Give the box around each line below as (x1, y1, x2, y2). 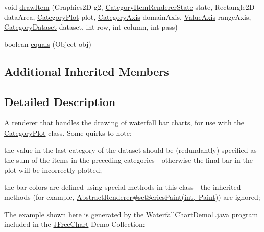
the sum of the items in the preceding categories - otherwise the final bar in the (4, 154, 253, 165)
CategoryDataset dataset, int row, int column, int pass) (4, 21, 178, 32)
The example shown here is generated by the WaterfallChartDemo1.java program (4, 209, 258, 219)
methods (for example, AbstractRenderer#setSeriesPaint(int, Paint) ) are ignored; (4, 191, 260, 202)
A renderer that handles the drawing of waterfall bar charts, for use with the (4, 117, 244, 128)
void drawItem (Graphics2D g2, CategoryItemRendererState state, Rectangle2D (4, 2, 255, 12)
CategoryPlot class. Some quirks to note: (4, 127, 132, 138)
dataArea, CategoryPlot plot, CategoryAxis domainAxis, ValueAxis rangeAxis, (4, 11, 251, 22)
